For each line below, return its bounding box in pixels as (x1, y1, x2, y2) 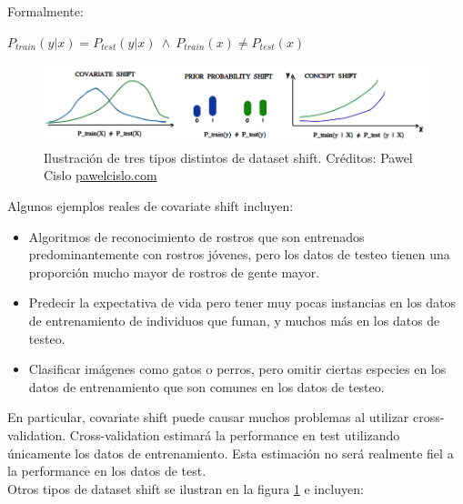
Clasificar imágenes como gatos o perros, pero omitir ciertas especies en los (28, 359, 447, 378)
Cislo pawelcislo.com (44, 166, 157, 185)
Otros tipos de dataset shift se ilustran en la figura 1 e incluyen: (7, 479, 364, 498)
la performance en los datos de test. (7, 461, 206, 480)
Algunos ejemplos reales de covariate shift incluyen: (7, 197, 294, 216)
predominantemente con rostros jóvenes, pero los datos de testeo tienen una (28, 245, 450, 264)
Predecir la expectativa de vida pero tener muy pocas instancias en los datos (28, 293, 457, 312)
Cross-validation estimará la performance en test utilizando (69, 425, 400, 444)
